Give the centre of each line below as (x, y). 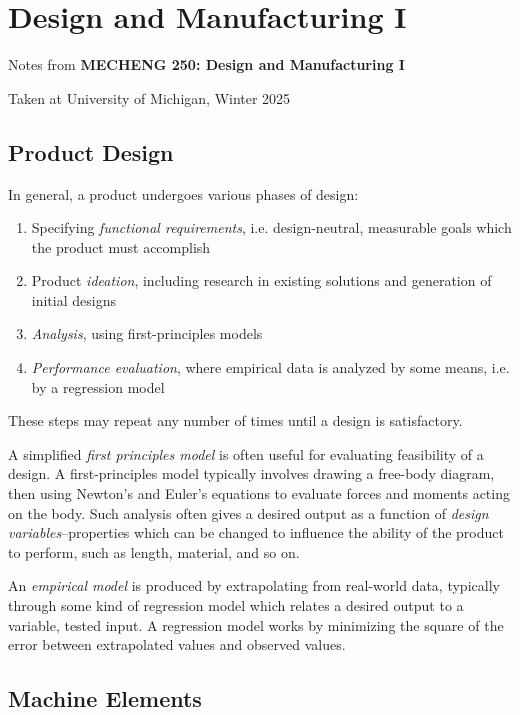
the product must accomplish (121, 246)
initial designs (73, 299)
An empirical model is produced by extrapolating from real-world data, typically (254, 585)
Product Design (91, 151)
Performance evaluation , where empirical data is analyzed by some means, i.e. (270, 367)
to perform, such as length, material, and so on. (154, 551)
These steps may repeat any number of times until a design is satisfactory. (235, 420)
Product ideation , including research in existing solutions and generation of (261, 280)
